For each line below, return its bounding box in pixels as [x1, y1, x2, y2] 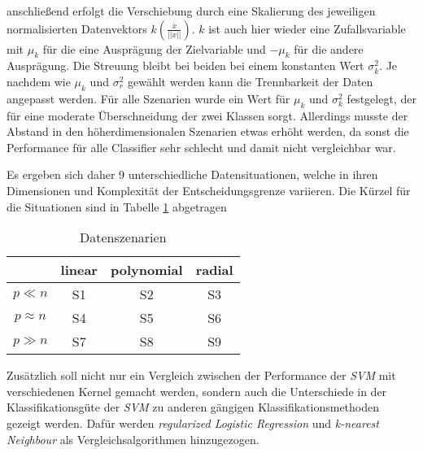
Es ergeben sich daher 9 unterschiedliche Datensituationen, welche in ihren [7, 166, 378, 183]
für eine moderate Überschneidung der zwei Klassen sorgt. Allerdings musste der [7, 107, 408, 124]
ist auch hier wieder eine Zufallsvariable [208, 20, 406, 37]
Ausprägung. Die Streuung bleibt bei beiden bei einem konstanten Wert [7, 57, 364, 74]
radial [195, 260, 233, 280]
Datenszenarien [79, 228, 167, 247]
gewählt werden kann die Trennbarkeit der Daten [127, 72, 373, 89]
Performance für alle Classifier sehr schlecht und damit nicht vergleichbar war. [7, 138, 396, 155]
